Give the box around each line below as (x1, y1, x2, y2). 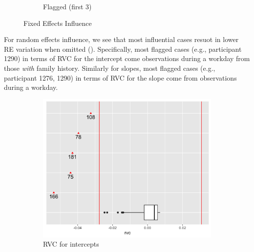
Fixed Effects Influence (23, 18, 92, 28)
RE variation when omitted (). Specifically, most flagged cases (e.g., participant (4, 43, 242, 54)
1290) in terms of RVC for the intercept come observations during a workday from (4, 53, 250, 63)
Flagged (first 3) (43, 1, 92, 11)
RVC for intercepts (43, 239, 99, 249)
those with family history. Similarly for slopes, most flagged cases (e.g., (4, 63, 215, 73)
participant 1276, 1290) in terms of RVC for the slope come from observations (4, 72, 237, 83)
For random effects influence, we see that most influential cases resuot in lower (4, 34, 239, 44)
